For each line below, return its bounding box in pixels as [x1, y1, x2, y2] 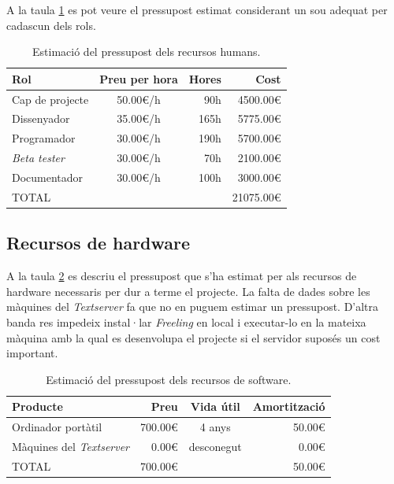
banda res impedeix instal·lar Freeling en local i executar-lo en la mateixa [6, 313, 366, 330]
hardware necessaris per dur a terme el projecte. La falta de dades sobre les [6, 283, 370, 299]
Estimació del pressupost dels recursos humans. [32, 43, 261, 60]
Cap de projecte [12, 91, 89, 107]
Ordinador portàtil [12, 419, 102, 435]
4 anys [199, 419, 231, 435]
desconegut [188, 438, 242, 454]
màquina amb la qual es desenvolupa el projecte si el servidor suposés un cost [6, 329, 381, 345]
